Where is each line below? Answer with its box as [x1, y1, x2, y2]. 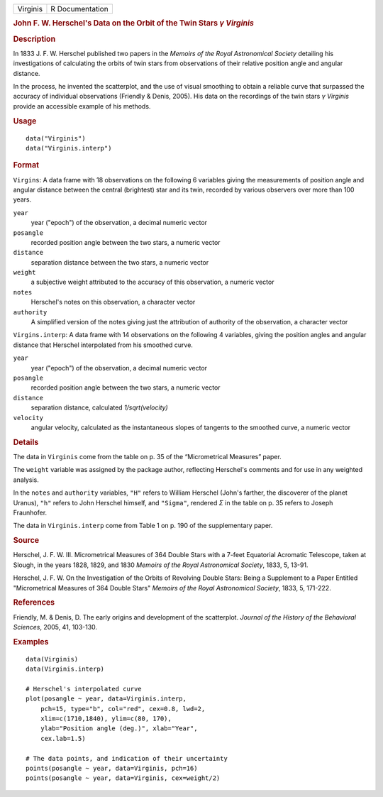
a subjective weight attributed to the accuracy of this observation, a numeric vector [30, 277, 274, 287]
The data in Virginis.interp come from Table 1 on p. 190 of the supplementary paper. [13, 522, 273, 530]
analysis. [13, 476, 39, 484]
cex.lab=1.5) [40, 735, 86, 742]
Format [13, 160, 39, 170]
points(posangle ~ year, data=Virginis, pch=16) [26, 764, 198, 772]
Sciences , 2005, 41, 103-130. [13, 623, 98, 631]
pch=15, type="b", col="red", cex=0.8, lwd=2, [40, 705, 206, 713]
